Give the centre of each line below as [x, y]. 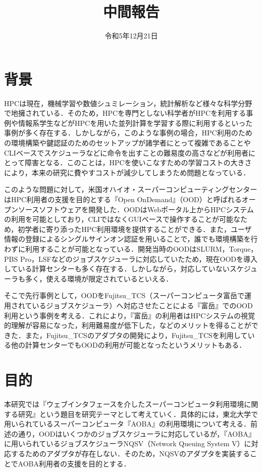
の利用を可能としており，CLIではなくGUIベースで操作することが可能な [122, 219]
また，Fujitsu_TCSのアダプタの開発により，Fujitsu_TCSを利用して [136, 335]
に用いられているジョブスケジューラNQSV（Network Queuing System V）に [128, 443]
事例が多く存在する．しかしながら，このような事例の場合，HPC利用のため [128, 133]
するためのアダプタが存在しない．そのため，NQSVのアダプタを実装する [130, 453]
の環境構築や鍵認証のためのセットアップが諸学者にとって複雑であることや [127, 143]
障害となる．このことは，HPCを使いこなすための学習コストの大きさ [138, 162]
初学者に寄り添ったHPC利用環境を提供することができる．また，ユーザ [135, 229]
